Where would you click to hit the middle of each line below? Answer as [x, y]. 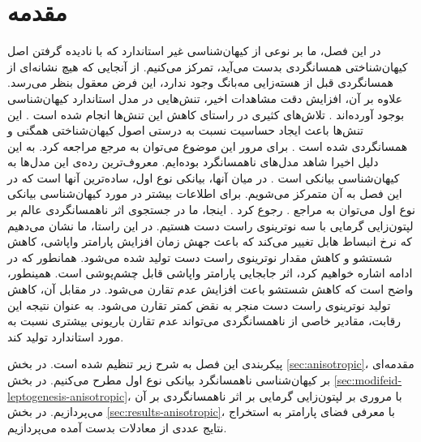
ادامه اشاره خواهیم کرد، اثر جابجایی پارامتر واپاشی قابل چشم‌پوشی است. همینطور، [210, 273]
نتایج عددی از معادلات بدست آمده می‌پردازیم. [117, 427]
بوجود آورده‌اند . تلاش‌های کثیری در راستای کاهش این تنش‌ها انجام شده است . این [206, 114]
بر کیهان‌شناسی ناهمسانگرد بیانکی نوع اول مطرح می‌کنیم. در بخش [169, 380]
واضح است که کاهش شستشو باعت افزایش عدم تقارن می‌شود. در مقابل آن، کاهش [210, 289]
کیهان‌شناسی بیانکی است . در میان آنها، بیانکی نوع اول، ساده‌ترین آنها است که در [204, 177]
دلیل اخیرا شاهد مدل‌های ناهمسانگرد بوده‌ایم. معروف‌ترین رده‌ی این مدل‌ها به [193, 162]
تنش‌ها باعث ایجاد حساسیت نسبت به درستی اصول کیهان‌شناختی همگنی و [186, 130]
